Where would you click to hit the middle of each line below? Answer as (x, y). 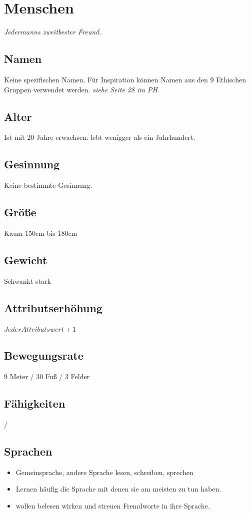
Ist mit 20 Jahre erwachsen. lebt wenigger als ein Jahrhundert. (100, 137)
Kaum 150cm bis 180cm (41, 233)
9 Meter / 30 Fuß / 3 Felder (47, 376)
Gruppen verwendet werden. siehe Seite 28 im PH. (82, 89)
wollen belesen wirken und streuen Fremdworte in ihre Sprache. (113, 506)
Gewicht (26, 259)
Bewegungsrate (44, 355)
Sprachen (28, 451)
